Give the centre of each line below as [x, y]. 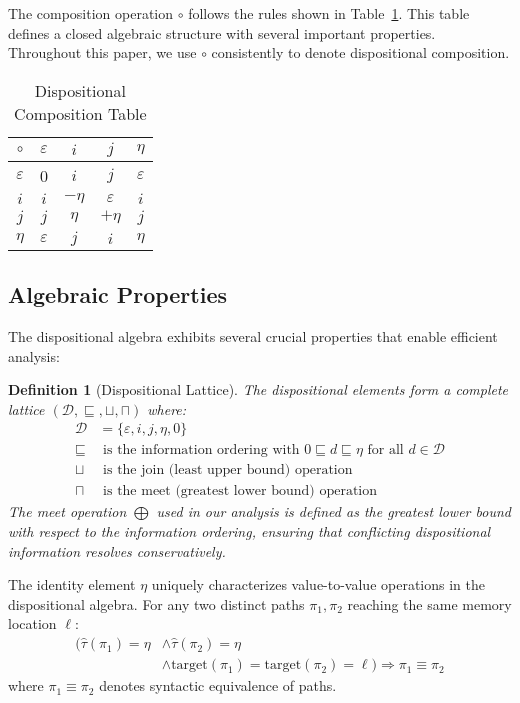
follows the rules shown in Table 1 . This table [329, 13]
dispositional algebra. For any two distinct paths [156, 603]
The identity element [72, 584]
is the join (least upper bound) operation [228, 470]
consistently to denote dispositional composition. [360, 52]
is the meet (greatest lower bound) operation [240, 491]
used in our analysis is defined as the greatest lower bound [333, 511]
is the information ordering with [201, 450]
